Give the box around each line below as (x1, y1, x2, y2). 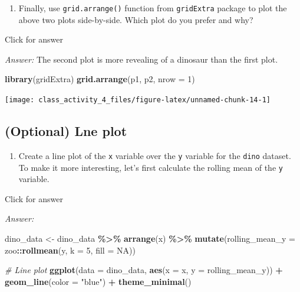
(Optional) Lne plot (5, 122, 127, 140)
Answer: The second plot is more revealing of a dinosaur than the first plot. (5, 53, 278, 65)
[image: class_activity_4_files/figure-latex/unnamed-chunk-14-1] (5, 96, 271, 105)
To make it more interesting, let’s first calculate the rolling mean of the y (18, 161, 283, 173)
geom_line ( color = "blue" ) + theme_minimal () (5, 275, 192, 287)
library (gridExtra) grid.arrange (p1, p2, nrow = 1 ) (5, 73, 195, 85)
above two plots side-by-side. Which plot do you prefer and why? (18, 13, 253, 25)
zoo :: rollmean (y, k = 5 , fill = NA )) (5, 244, 136, 256)
